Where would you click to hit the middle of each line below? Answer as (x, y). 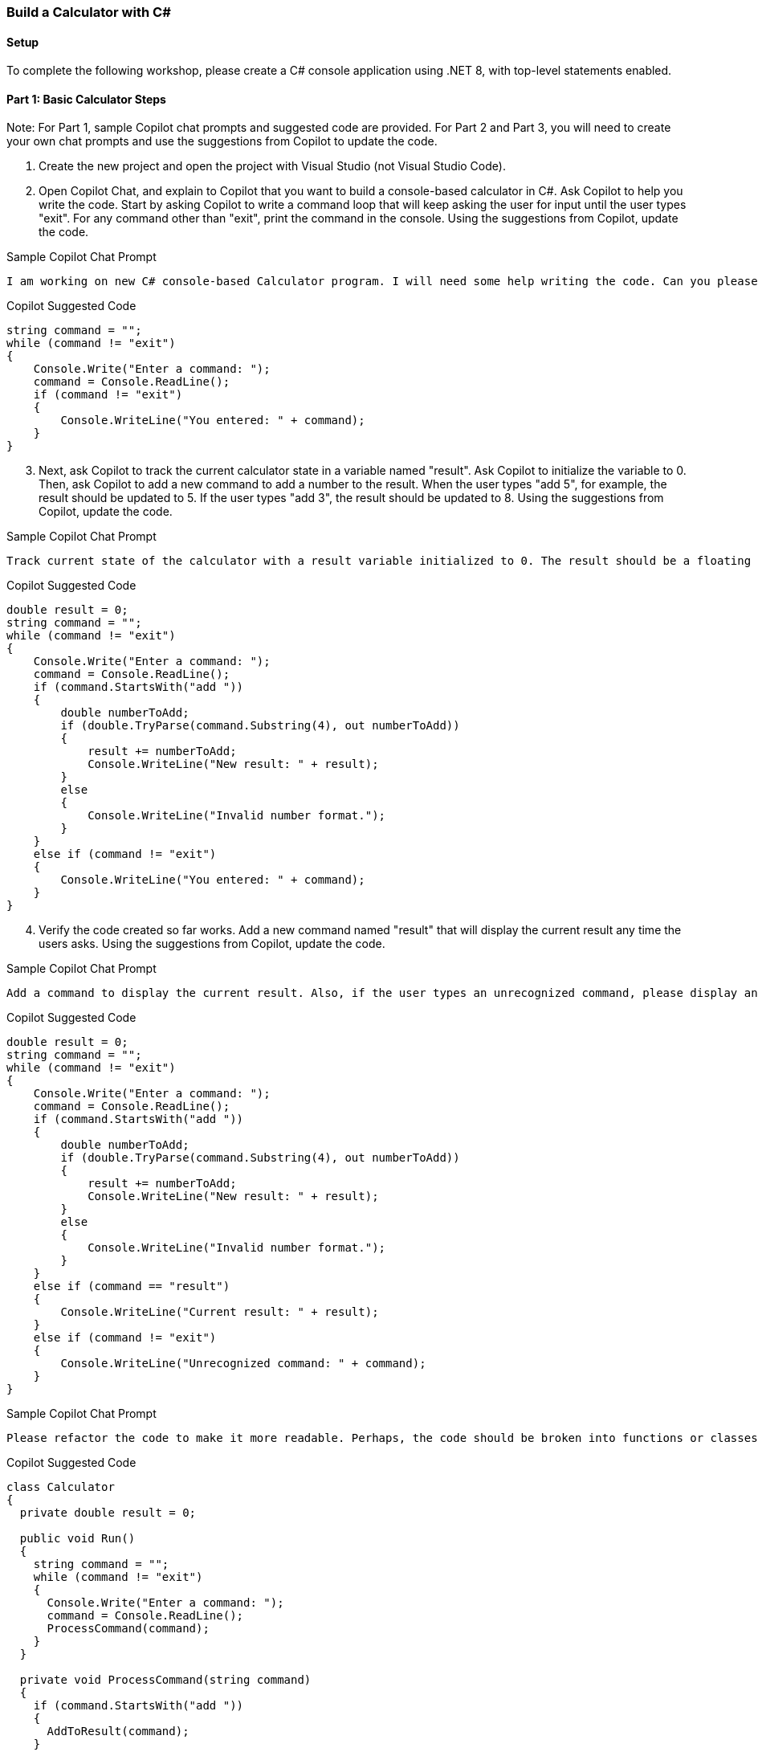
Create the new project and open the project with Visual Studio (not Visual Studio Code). (272, 166)
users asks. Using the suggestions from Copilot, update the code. (212, 944)
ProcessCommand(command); (128, 1629)
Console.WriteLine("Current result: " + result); (220, 1312)
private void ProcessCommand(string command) (165, 1680)
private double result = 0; (108, 1513)
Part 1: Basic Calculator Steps (86, 99)
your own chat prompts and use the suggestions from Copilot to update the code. (222, 141)
